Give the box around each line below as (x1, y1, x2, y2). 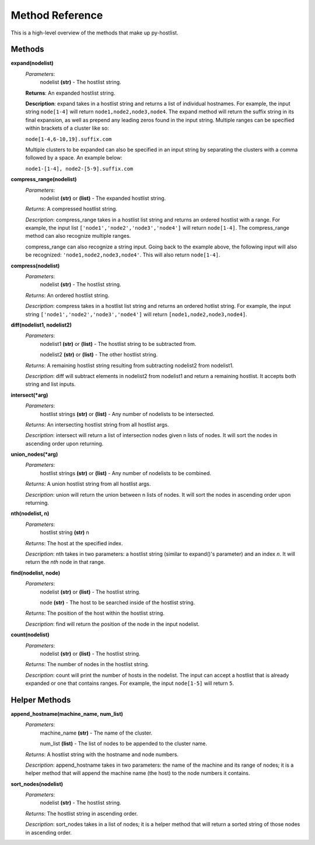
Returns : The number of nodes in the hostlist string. (25, 661, 149, 668)
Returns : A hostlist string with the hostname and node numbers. (25, 751, 179, 758)
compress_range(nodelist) (10, 176, 77, 183)
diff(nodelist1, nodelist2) (10, 321, 72, 328)
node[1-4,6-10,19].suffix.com (25, 136, 112, 143)
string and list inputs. (25, 380, 76, 388)
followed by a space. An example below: (25, 154, 123, 161)
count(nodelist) (10, 631, 50, 638)
